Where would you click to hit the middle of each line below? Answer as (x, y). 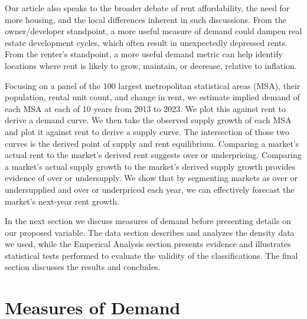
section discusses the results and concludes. (83, 267)
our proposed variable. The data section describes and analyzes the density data (150, 232)
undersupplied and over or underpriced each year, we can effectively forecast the (150, 189)
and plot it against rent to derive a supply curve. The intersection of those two (147, 131)
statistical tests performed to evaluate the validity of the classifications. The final (151, 255)
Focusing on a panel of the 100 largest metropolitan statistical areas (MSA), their (153, 85)
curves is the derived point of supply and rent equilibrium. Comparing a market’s (152, 143)
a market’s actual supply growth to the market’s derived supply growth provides (150, 166)
